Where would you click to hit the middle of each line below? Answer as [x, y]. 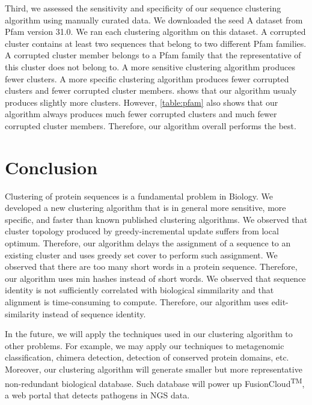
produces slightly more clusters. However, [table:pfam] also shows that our [142, 102]
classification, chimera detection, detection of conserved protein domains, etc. [147, 357]
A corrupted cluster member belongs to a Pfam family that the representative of [153, 55]
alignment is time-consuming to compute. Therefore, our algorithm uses [137, 302]
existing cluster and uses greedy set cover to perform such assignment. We [141, 254]
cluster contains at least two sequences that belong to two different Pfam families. [156, 43]
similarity [22, 313]
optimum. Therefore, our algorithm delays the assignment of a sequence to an [148, 243]
